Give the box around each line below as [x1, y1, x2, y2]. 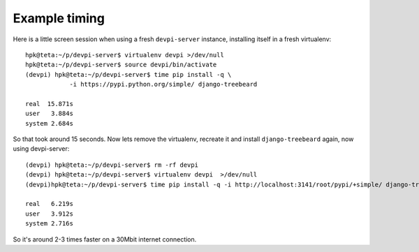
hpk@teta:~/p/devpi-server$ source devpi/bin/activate [25, 61, 217, 69]
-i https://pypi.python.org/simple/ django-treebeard [69, 80, 258, 89]
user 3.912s [25, 209, 73, 218]
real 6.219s [25, 200, 73, 208]
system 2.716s [25, 220, 73, 228]
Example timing [13, 10, 105, 26]
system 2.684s [25, 119, 73, 127]
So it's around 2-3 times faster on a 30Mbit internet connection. [13, 235, 197, 244]
